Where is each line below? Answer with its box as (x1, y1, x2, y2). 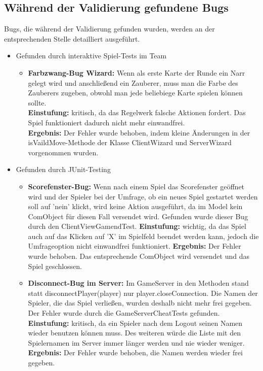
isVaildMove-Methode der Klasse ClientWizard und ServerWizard (28, 137, 232, 148)
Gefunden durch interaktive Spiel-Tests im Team (16, 50, 167, 61)
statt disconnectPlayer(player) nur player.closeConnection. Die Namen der (28, 287, 258, 298)
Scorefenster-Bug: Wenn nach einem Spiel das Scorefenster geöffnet (28, 181, 245, 191)
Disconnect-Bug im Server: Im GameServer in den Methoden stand (28, 278, 249, 288)
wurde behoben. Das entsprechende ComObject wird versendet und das (28, 251, 249, 261)
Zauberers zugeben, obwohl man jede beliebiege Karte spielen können (28, 87, 243, 98)
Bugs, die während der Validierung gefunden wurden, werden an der (4, 23, 215, 34)
